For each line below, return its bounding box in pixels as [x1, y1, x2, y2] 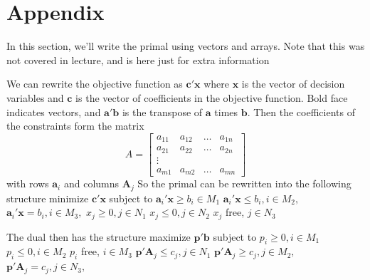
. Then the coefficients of [247, 104, 355, 119]
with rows [6, 176, 49, 191]
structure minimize [6, 190, 89, 205]
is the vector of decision [241, 76, 345, 91]
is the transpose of [122, 104, 203, 119]
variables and [6, 90, 64, 105]
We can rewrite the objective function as [6, 76, 183, 91]
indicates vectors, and [6, 104, 101, 119]
